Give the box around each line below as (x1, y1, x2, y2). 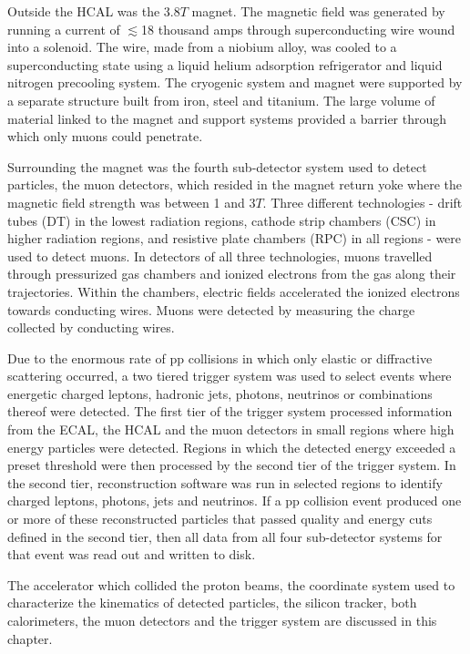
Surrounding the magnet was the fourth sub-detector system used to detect (7, 157, 427, 176)
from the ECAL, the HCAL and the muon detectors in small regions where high (7, 420, 455, 439)
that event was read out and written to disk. (7, 545, 256, 564)
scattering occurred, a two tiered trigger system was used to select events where (7, 366, 452, 385)
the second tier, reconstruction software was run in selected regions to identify (7, 473, 443, 492)
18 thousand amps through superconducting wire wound (141, 19, 455, 38)
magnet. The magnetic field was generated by (191, 2, 445, 20)
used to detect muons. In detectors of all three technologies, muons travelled (7, 246, 433, 265)
